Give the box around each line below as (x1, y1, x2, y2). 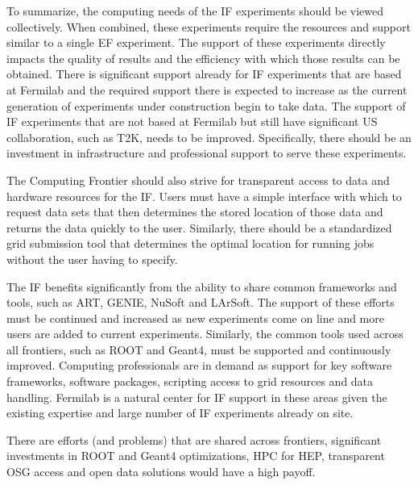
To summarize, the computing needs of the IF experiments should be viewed (6, 2, 383, 19)
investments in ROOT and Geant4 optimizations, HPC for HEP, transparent (6, 447, 385, 464)
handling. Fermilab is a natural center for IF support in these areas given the (6, 388, 387, 405)
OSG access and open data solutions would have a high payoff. (6, 463, 316, 480)
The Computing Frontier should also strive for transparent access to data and (6, 171, 390, 188)
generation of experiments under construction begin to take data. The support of (6, 97, 406, 114)
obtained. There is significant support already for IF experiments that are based (6, 65, 402, 82)
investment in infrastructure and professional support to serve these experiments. (6, 144, 407, 161)
